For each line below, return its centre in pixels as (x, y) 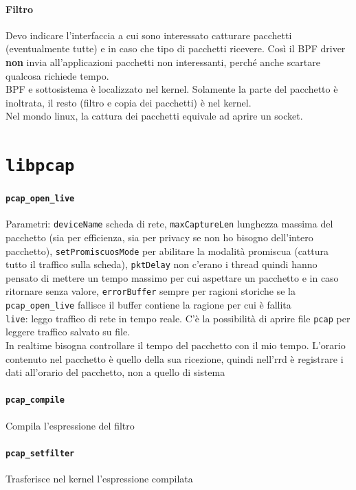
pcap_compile (35, 400)
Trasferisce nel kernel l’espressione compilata (99, 479)
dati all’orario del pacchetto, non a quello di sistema (115, 372)
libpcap (40, 166)
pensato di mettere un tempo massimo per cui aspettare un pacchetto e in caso (172, 277)
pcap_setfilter (40, 453)
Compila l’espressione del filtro (70, 425)
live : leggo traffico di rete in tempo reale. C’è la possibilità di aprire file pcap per (178, 318)
